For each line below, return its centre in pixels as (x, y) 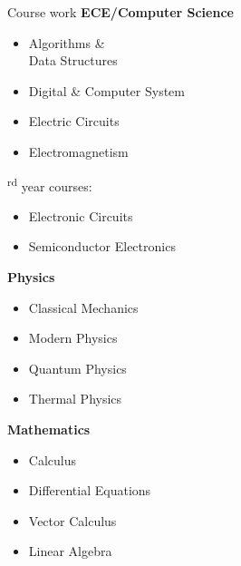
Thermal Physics (75, 399)
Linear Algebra (70, 551)
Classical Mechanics (83, 307)
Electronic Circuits (81, 215)
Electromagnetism (78, 151)
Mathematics (49, 429)
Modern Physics (73, 338)
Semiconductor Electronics (102, 246)
